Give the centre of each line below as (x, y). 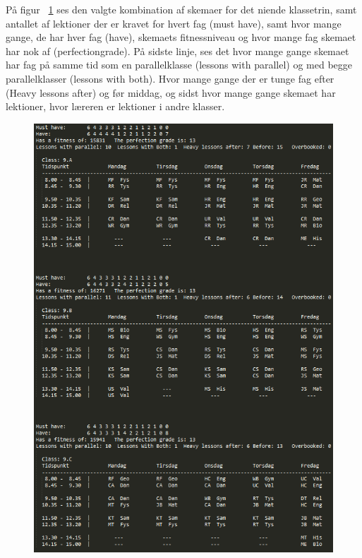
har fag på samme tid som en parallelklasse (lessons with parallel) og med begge (179, 65)
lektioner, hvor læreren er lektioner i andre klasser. (115, 106)
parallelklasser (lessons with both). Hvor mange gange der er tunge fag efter (170, 78)
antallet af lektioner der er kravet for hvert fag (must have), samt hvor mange (174, 23)
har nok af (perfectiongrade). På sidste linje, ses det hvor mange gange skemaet (177, 51)
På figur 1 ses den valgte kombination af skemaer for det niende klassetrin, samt (181, 9)
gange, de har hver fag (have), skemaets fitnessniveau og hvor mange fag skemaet (181, 37)
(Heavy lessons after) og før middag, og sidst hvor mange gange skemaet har (171, 92)
